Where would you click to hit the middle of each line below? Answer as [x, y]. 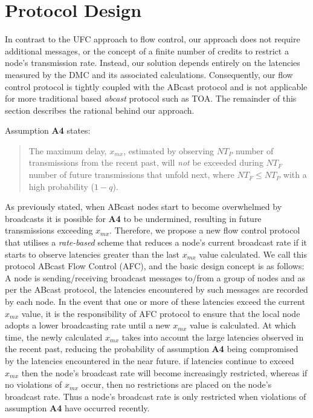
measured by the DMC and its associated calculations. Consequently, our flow [149, 74]
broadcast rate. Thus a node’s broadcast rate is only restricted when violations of [156, 396]
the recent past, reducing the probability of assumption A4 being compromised [152, 349]
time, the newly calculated [54, 337]
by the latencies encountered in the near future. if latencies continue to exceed [150, 360]
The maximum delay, [68, 150]
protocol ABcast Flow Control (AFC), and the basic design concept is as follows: [155, 266]
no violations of [34, 384]
